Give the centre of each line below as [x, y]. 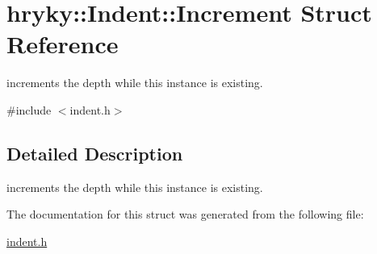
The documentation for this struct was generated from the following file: [185, 214]
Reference [63, 44]
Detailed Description [95, 153]
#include [29, 109]
